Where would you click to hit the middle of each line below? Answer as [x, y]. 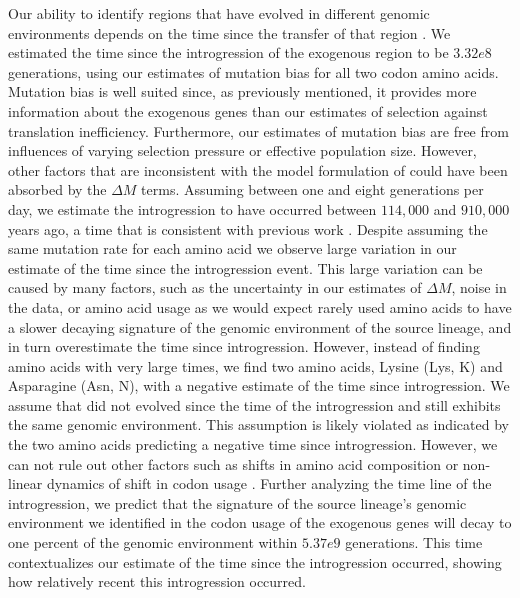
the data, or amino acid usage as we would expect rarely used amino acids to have [260, 306]
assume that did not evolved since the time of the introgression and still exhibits [254, 404]
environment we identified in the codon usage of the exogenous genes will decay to [260, 522]
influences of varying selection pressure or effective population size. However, [242, 150]
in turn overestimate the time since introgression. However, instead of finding [244, 346]
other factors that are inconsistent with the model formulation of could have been [258, 169]
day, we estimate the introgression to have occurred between [192, 208]
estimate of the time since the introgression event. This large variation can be [245, 267]
